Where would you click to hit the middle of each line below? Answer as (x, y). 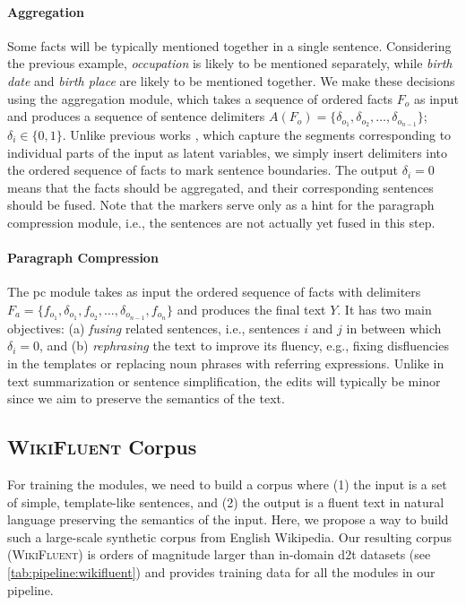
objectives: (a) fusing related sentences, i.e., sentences (154, 328)
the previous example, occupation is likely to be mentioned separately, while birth (230, 63)
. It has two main (384, 309)
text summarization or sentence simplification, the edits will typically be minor (224, 380)
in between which (394, 328)
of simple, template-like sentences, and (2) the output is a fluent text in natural (226, 501)
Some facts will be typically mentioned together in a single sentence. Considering (229, 45)
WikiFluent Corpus (102, 447)
